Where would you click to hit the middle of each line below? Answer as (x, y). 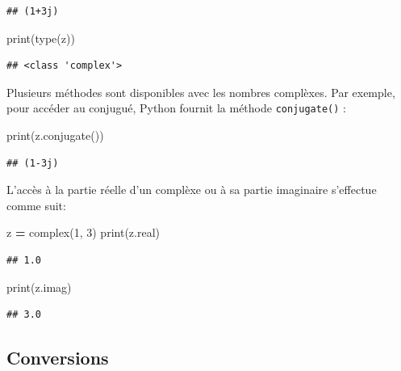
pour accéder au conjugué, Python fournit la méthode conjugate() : (176, 108)
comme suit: (36, 205)
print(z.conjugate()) (55, 135)
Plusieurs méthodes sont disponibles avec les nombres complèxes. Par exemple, (201, 92)
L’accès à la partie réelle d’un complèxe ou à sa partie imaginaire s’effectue (192, 190)
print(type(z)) (41, 38)
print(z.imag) (39, 287)
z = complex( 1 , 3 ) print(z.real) (83, 232)
